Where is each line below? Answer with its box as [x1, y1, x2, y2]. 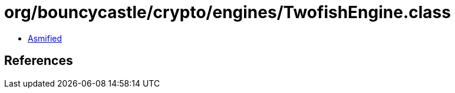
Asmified [28, 33, 62, 43]
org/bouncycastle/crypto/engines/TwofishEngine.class [4, 2, 451, 22]
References [4, 53, 73, 68]
